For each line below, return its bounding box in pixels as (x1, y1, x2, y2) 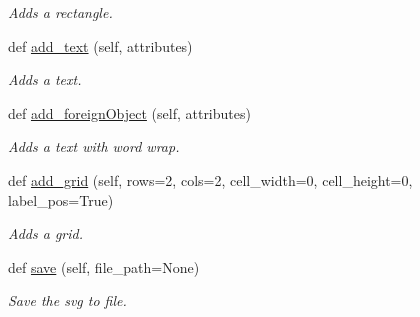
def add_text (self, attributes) (8, 35, 193, 56)
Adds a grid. (8, 223, 83, 244)
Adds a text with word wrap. (8, 136, 180, 157)
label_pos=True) (8, 189, 114, 210)
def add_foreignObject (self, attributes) (8, 102, 251, 123)
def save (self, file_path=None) (8, 256, 200, 277)
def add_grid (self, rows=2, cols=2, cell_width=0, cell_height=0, (8, 169, 413, 190)
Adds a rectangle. (8, 2, 113, 22)
